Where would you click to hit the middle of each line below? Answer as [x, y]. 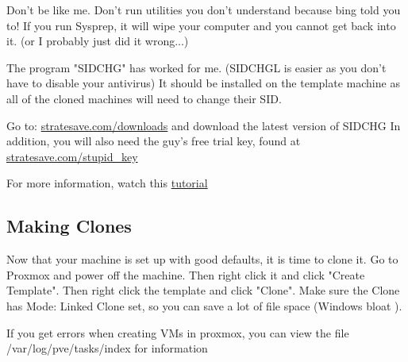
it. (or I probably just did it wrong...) [98, 41]
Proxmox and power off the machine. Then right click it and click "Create [186, 274]
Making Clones [69, 226]
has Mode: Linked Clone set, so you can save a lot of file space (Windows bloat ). [204, 305]
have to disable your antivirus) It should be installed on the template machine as [203, 83]
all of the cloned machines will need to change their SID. [144, 98]
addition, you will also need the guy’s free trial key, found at [154, 141]
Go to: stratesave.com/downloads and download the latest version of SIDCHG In [204, 125]
